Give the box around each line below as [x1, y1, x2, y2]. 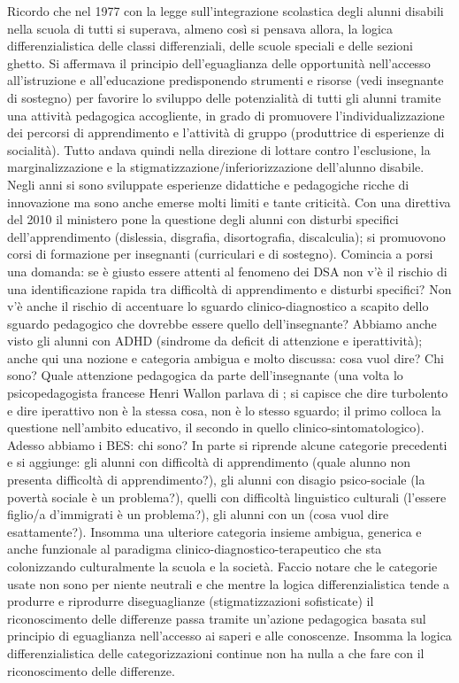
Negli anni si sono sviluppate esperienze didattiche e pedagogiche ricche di [7, 175, 409, 193]
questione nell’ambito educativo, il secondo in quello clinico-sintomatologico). [7, 418, 425, 437]
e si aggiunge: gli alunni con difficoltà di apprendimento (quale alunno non [7, 453, 410, 471]
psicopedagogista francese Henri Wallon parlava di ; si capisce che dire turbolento [7, 384, 448, 402]
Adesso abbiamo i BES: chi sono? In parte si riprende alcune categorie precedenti [7, 435, 448, 454]
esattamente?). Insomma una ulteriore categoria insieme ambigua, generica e [7, 522, 422, 540]
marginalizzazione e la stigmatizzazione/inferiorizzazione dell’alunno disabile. [7, 158, 425, 176]
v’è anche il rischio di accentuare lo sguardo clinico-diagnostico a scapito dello [7, 297, 429, 315]
